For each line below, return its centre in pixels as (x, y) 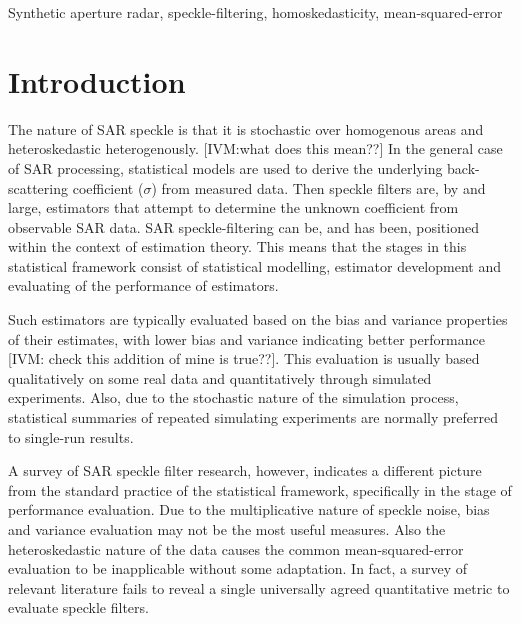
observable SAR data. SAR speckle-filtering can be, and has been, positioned (243, 226)
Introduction (97, 80)
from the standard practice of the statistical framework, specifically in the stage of (260, 489)
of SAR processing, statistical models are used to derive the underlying (225, 167)
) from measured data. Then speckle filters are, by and (318, 187)
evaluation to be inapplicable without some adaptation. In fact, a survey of (238, 568)
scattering (38, 187)
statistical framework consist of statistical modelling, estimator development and (254, 265)
